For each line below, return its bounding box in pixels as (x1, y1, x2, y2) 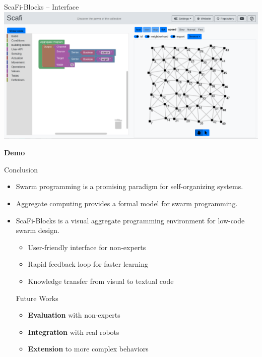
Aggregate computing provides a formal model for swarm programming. (16, 198, 238, 208)
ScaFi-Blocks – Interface (4, 2, 79, 12)
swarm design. (16, 225, 59, 235)
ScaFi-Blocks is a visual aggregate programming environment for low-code (16, 215, 245, 225)
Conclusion (4, 164, 38, 174)
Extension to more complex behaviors (28, 343, 149, 354)
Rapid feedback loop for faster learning (28, 259, 149, 269)
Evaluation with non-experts (28, 310, 120, 320)
